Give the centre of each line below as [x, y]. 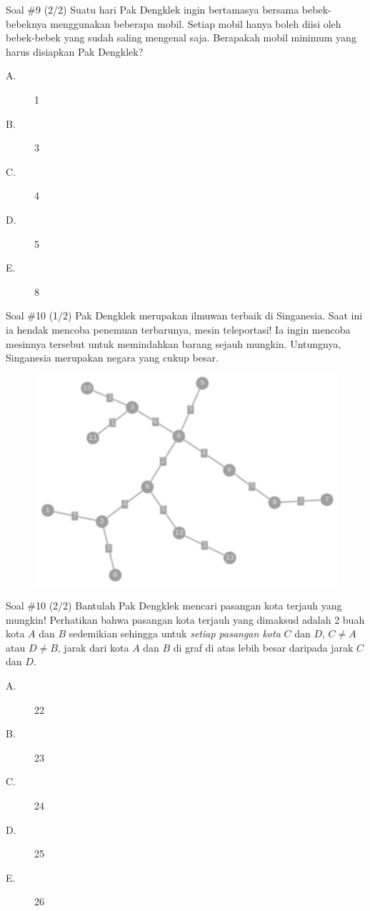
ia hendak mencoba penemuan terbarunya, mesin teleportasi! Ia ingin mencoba [178, 329]
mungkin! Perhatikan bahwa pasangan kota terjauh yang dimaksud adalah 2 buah [185, 619]
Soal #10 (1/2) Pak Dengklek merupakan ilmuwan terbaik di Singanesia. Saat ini [184, 315]
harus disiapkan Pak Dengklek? [75, 51]
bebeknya [26, 23]
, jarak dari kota [93, 647]
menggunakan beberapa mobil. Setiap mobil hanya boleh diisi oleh [196, 23]
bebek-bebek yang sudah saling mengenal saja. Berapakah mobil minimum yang [181, 38]
